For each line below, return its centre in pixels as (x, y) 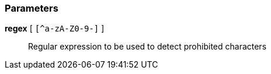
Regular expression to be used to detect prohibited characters (147, 47)
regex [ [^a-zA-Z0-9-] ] (55, 29)
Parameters (32, 8)
